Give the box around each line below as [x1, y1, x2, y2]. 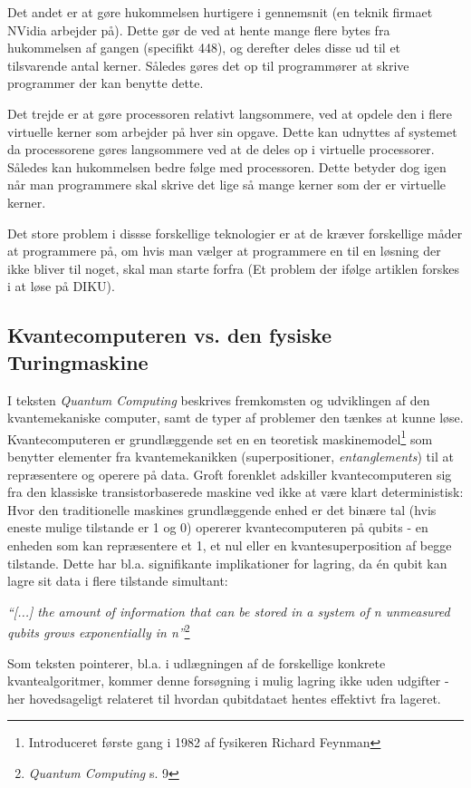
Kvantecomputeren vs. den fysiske [7, 321, 332, 349]
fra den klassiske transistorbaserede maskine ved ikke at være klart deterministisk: [7, 482, 464, 501]
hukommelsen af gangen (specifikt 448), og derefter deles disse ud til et [7, 38, 401, 57]
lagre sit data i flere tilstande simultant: [7, 571, 228, 590]
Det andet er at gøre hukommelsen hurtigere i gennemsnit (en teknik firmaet [7, 3, 433, 21]
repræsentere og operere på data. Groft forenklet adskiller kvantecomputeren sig [7, 464, 452, 483]
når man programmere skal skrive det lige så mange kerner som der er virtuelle [7, 175, 447, 194]
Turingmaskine [7, 347, 149, 375]
